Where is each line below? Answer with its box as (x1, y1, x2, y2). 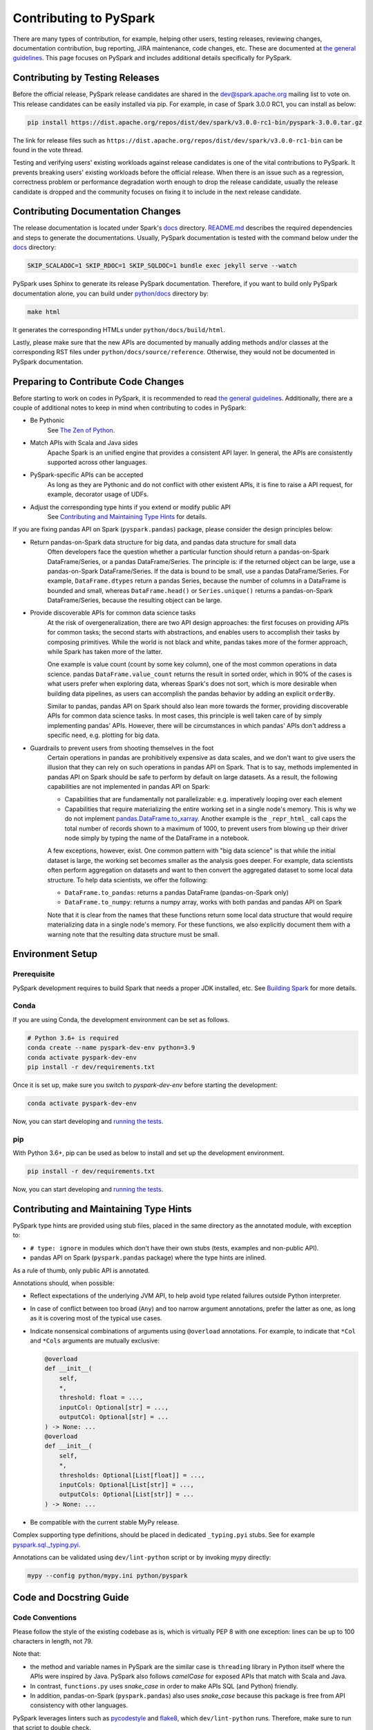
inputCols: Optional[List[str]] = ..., (59, 1481, 195, 1488)
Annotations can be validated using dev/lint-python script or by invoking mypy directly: (12, 1553, 271, 1561)
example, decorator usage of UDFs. (47, 490, 149, 498)
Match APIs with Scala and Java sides (30, 439, 138, 447)
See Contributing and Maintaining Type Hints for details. (47, 512, 207, 520)
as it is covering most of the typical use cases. (30, 1314, 162, 1322)
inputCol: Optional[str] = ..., (59, 1403, 169, 1411)
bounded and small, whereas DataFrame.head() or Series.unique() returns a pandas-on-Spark (47, 586, 333, 594)
